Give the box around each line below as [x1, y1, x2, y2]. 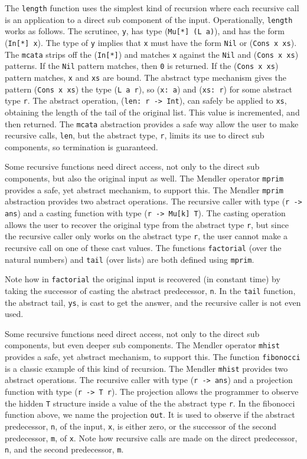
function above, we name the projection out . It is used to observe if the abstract [5, 408, 295, 421]
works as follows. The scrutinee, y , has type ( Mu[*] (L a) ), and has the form [5, 25, 285, 37]
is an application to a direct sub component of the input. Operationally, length [5, 13, 293, 25]
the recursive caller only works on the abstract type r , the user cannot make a [5, 230, 288, 242]
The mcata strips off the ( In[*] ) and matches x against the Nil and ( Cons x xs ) [5, 48, 299, 60]
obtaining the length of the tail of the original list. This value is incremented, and [5, 105, 300, 118]
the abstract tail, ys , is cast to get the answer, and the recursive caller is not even [5, 296, 301, 308]
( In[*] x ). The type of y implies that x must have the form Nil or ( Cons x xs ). [5, 36, 297, 48]
